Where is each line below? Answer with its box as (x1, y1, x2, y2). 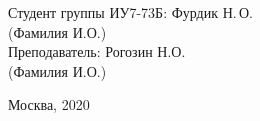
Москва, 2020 (8, 94, 90, 115)
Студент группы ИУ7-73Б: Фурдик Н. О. (8, 2, 253, 22)
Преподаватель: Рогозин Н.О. (8, 41, 186, 62)
